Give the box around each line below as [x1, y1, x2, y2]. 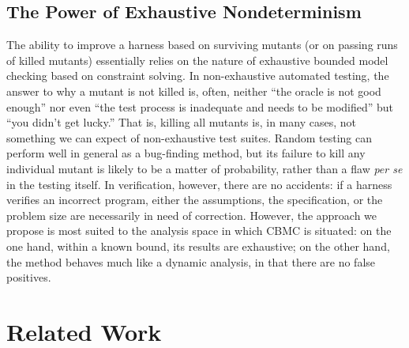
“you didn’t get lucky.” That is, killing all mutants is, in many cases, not [6, 114, 356, 130]
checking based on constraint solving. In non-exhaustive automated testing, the [6, 67, 389, 84]
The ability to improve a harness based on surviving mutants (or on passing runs [6, 36, 398, 53]
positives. [6, 269, 51, 286]
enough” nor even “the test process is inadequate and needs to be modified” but [6, 98, 394, 115]
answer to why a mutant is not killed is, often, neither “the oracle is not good [6, 82, 381, 99]
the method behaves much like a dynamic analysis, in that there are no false [6, 253, 376, 270]
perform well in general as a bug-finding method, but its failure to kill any [6, 145, 366, 161]
